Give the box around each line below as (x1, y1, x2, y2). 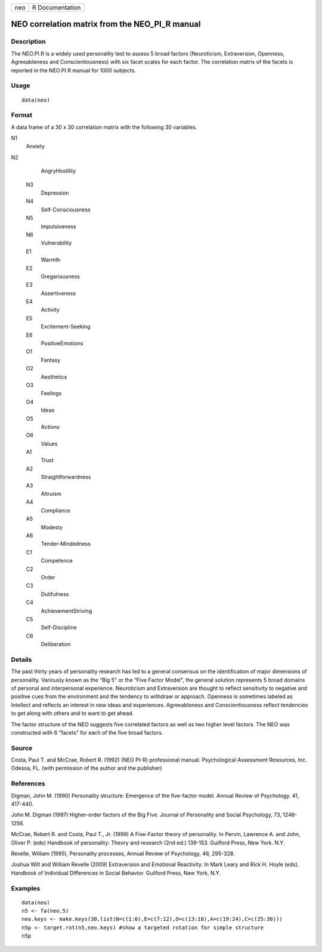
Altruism (41, 490, 62, 498)
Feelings (41, 390, 62, 397)
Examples (11, 884, 41, 892)
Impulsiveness (41, 223, 77, 230)
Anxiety (26, 143, 45, 150)
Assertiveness (41, 290, 76, 297)
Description (11, 38, 46, 46)
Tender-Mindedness (41, 541, 91, 548)
